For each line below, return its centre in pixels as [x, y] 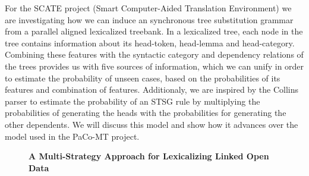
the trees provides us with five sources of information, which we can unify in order [154, 66]
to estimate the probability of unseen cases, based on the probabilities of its [143, 78]
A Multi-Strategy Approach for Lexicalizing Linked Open [149, 156]
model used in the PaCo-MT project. [72, 136]
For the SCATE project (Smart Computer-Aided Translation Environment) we [148, 8]
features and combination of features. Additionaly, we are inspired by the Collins [152, 89]
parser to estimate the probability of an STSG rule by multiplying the [133, 101]
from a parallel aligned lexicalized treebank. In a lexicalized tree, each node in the [154, 31]
